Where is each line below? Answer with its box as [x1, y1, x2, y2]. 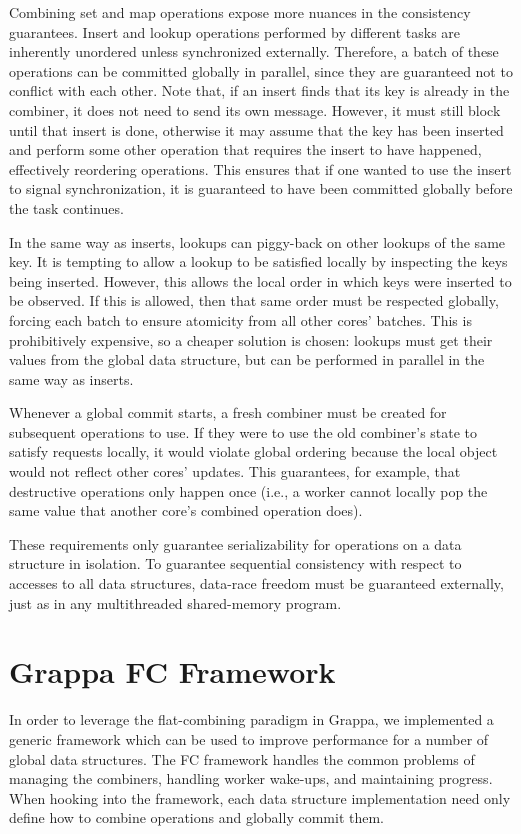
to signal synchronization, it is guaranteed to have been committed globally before [9, 178, 513, 199]
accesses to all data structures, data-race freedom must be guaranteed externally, [9, 573, 504, 594]
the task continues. [9, 197, 124, 218]
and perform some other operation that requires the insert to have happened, [9, 139, 482, 160]
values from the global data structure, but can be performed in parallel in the [9, 349, 485, 370]
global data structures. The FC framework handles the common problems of [9, 748, 475, 769]
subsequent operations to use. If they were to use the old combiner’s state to [9, 421, 478, 442]
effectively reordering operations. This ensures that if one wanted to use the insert [9, 158, 512, 179]
